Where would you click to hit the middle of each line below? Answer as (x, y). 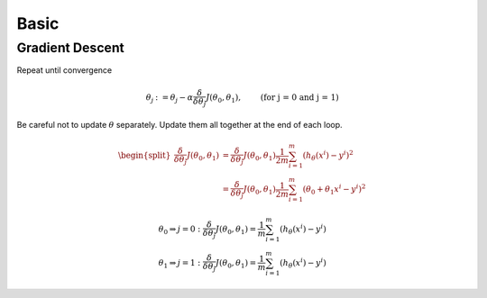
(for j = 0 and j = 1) (300, 97)
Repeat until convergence (64, 70)
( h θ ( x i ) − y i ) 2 (328, 156)
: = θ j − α (174, 98)
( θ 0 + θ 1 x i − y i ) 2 (334, 190)
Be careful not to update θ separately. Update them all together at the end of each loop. (179, 125)
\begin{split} (144, 156)
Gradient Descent (71, 48)
